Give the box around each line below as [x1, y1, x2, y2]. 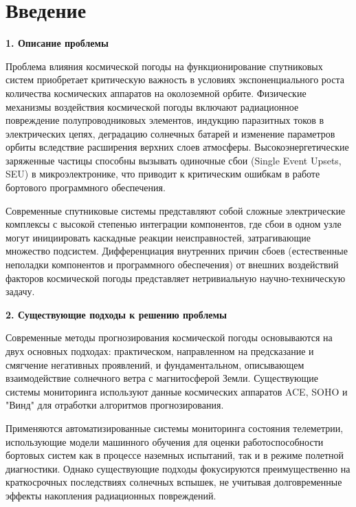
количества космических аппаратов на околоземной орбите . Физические [5, 85, 307, 100]
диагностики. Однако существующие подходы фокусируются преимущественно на [5, 461, 351, 475]
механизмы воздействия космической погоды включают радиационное [5, 99, 299, 114]
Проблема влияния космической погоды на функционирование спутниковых [5, 58, 323, 73]
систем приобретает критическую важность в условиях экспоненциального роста [5, 72, 344, 87]
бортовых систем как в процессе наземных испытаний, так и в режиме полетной [5, 448, 344, 462]
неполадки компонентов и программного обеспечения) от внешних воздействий [5, 257, 339, 272]
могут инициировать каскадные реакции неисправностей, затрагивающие [5, 230, 311, 244]
